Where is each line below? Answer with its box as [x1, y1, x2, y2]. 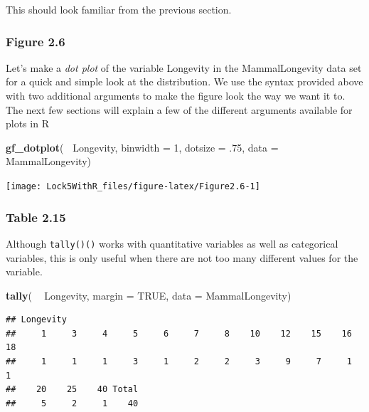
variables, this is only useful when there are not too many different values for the [6, 250, 358, 265]
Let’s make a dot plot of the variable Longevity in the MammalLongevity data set [6, 60, 362, 75]
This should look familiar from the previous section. [6, 2, 232, 16]
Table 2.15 [6, 208, 66, 226]
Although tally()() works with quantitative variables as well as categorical [6, 236, 338, 250]
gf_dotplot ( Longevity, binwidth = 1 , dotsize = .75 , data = [6, 139, 279, 154]
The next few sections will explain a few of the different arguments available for [6, 102, 353, 117]
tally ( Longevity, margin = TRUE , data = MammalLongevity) [6, 287, 292, 302]
